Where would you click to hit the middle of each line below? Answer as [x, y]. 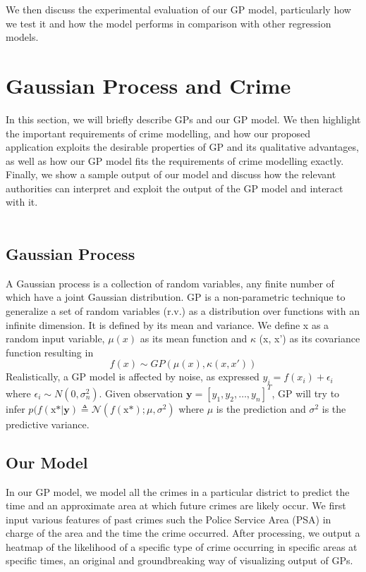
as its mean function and [194, 338]
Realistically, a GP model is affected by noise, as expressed [133, 377]
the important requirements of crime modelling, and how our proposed [158, 133]
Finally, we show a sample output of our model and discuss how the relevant [171, 174]
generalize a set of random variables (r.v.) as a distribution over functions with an [183, 311]
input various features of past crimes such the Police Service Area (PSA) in [169, 519]
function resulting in [50, 352]
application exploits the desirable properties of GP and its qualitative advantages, [182, 147]
